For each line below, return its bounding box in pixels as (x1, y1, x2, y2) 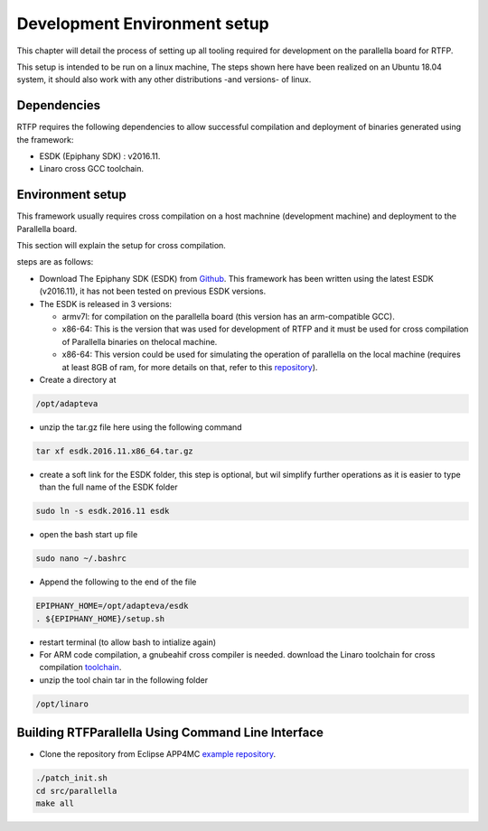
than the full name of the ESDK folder (39, 481, 178, 492)
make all (35, 798, 75, 808)
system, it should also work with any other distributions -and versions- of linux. (16, 74, 312, 85)
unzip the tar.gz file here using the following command (39, 421, 243, 433)
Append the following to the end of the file (39, 576, 197, 587)
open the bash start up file (39, 529, 138, 540)
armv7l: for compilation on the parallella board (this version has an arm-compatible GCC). (61, 312, 395, 322)
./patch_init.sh (35, 773, 108, 783)
